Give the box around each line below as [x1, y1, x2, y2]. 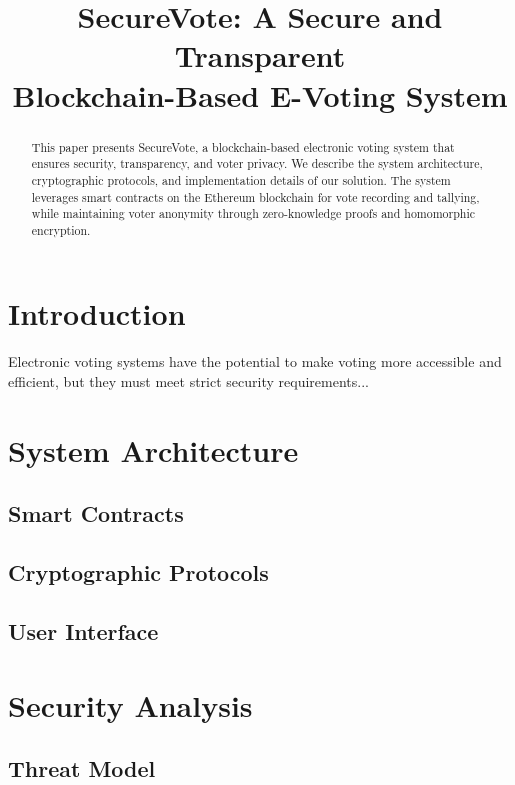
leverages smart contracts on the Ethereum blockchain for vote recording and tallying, [31, 188, 480, 205]
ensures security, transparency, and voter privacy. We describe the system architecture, [31, 155, 483, 172]
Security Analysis [8, 684, 253, 725]
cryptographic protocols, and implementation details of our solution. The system [31, 171, 451, 188]
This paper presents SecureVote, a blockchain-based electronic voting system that [31, 138, 455, 155]
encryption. [31, 221, 91, 238]
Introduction [8, 293, 186, 334]
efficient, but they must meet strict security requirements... [8, 371, 369, 392]
